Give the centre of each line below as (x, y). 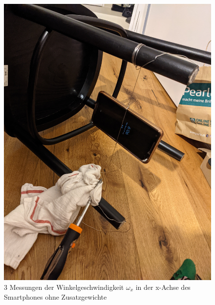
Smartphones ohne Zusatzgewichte (55, 296)
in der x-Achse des (163, 287)
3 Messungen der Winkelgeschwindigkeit (64, 287)
